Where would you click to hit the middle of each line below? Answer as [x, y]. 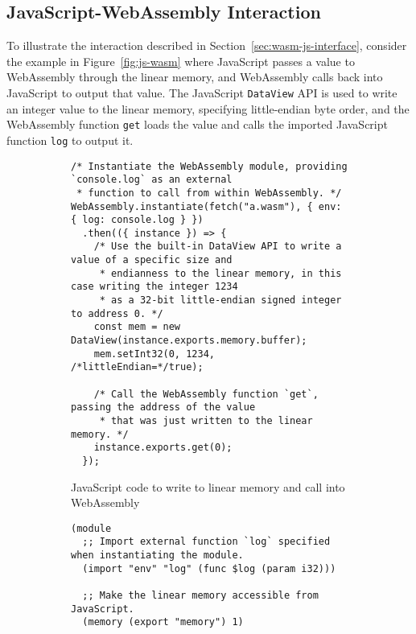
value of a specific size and [152, 260]
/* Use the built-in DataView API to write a [218, 247]
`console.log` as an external [152, 180]
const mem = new [137, 327]
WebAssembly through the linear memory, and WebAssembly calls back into [195, 77]
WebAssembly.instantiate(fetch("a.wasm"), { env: [206, 206]
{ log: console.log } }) [137, 220]
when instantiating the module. [157, 556]
